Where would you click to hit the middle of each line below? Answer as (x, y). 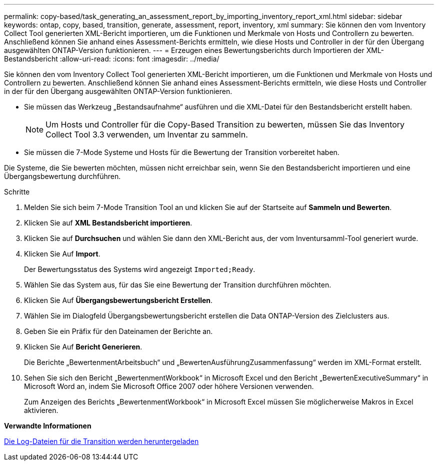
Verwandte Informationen (48, 426)
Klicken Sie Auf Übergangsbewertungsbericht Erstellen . (118, 300)
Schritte (17, 192)
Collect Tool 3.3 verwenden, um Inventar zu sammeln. (147, 134)
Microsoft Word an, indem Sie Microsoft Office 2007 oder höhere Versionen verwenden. (169, 386)
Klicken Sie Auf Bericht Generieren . (83, 347)
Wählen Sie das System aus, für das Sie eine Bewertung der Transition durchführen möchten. (178, 285)
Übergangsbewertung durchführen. (62, 176)
